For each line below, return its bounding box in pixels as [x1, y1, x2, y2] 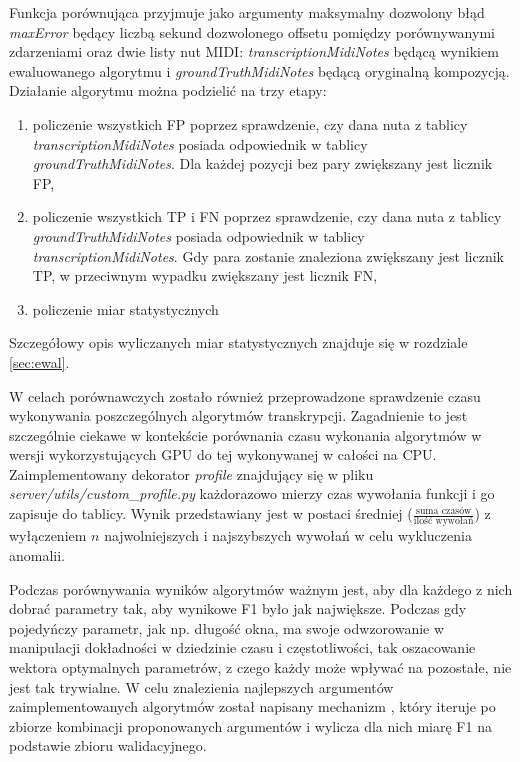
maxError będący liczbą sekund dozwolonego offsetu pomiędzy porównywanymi [9, 21, 495, 42]
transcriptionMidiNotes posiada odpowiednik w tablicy [32, 133, 368, 154]
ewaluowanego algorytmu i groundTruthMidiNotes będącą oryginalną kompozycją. [9, 60, 510, 81]
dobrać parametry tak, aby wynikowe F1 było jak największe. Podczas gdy [9, 598, 467, 619]
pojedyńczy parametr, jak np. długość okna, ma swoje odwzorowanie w [9, 617, 445, 638]
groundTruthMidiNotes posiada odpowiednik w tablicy [32, 225, 365, 246]
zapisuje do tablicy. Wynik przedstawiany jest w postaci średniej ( [9, 503, 413, 524]
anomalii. [9, 544, 66, 565]
